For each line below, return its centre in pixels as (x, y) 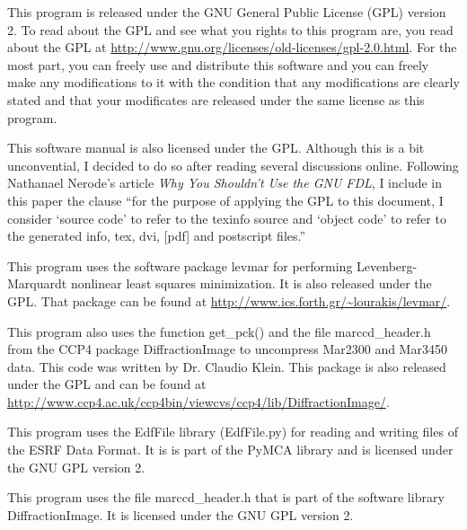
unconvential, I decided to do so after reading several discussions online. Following (233, 165)
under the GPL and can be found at (107, 384)
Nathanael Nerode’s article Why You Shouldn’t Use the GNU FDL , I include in (225, 183)
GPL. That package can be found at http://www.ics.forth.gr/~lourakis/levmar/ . (229, 300)
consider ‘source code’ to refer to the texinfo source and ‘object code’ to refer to (227, 218)
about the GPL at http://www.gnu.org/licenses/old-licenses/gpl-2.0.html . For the (232, 47)
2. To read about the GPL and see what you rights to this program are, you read (230, 29)
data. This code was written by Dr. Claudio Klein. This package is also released (227, 366)
